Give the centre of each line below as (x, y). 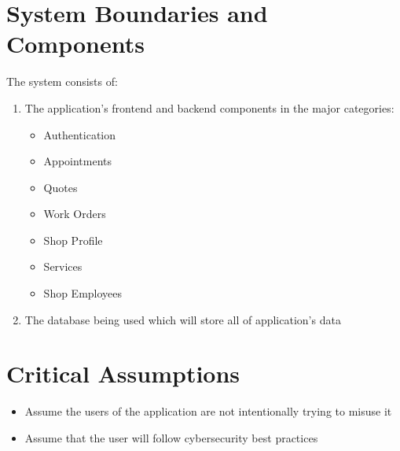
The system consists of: (62, 81)
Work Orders (75, 214)
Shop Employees (83, 293)
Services (63, 266)
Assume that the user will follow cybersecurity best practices (171, 437)
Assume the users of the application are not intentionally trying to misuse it (208, 411)
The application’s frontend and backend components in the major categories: (209, 107)
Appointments (78, 161)
